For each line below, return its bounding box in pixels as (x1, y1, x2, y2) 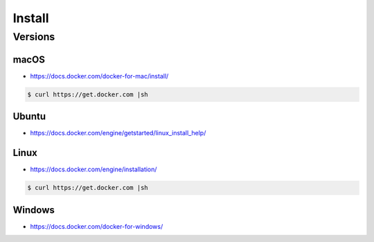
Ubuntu (12, 111, 46, 123)
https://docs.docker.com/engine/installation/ (30, 165, 157, 173)
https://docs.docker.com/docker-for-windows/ (30, 222, 163, 230)
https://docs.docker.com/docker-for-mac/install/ (30, 71, 169, 80)
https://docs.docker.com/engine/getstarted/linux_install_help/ (30, 129, 206, 137)
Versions (12, 31, 55, 43)
